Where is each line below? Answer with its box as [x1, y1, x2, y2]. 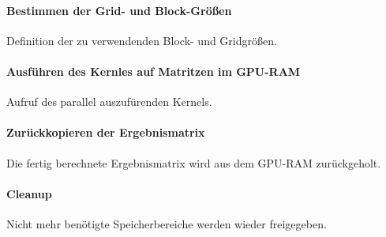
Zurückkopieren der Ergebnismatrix [6, 124, 205, 141]
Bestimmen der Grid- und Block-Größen [6, 2, 232, 18]
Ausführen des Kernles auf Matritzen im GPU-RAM [6, 62, 301, 79]
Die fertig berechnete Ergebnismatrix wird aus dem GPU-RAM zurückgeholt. [6, 154, 381, 171]
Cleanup [6, 185, 52, 201]
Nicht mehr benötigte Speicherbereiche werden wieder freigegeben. [6, 215, 327, 231]
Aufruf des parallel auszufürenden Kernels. [6, 93, 212, 110]
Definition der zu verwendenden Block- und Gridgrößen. [6, 32, 277, 48]
